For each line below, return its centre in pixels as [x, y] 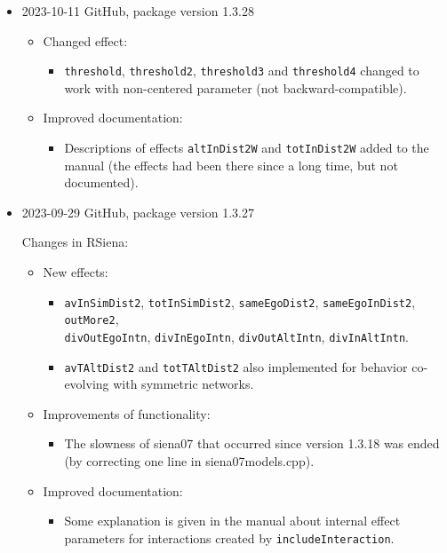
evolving [87, 384]
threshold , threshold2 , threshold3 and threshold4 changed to [242, 71]
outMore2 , [92, 319]
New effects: [76, 272]
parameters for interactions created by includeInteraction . [229, 537]
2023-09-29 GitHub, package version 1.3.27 [138, 212]
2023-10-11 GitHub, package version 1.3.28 [138, 11]
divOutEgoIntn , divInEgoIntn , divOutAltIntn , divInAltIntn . [236, 336]
